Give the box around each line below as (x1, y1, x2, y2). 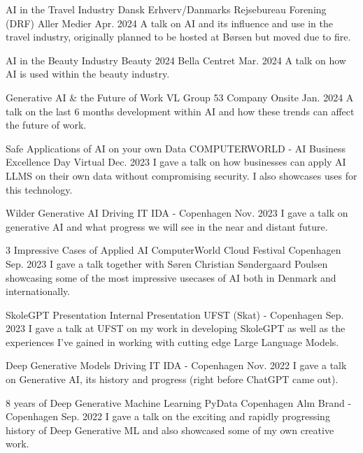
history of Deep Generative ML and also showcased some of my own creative (6, 422, 334, 437)
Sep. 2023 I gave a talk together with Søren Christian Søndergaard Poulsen (6, 256, 328, 271)
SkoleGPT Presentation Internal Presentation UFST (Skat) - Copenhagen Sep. (6, 307, 344, 322)
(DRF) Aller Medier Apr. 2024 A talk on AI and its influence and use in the (6, 15, 333, 30)
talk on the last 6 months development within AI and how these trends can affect (6, 103, 355, 118)
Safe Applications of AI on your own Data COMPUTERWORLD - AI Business (6, 141, 346, 155)
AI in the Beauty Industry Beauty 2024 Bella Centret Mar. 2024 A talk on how (6, 52, 346, 67)
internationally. (6, 284, 71, 299)
